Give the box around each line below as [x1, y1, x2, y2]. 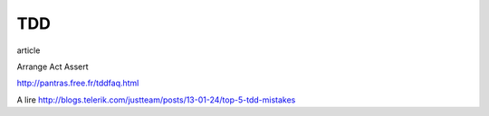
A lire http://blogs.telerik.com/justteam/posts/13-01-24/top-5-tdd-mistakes [16, 94, 296, 105]
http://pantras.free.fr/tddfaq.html [16, 77, 139, 89]
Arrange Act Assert [16, 61, 90, 72]
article [16, 45, 41, 56]
